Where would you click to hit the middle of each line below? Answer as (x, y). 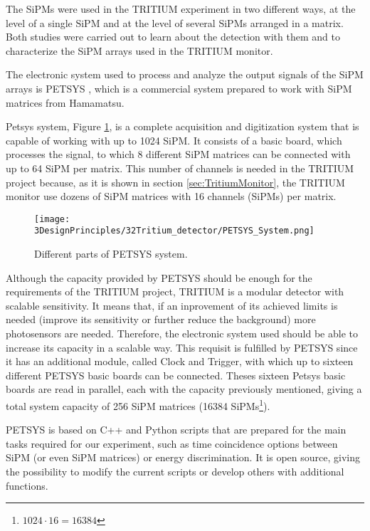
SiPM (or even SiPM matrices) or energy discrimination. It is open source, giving (183, 457)
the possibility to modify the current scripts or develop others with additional (175, 471)
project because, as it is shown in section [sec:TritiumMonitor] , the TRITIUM (175, 182)
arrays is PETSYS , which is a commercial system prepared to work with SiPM (179, 88)
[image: (52, 219)
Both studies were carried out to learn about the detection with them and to (173, 37)
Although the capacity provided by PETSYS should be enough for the (159, 277)
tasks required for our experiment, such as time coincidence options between (172, 443)
